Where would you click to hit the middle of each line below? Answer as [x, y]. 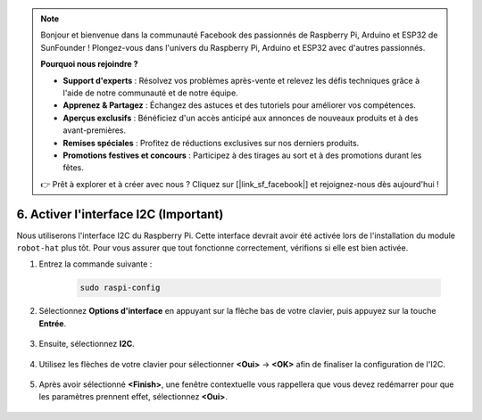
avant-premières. [95, 130]
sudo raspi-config [120, 288]
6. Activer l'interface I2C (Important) [120, 214]
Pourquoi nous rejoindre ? [89, 64]
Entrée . [53, 323]
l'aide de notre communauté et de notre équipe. [150, 93]
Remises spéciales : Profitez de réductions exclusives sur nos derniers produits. [211, 143]
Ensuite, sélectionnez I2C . [87, 344]
